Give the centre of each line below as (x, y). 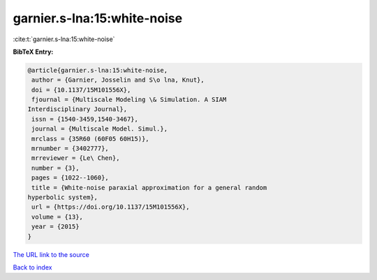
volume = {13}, (58, 217)
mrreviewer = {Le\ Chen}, (76, 158)
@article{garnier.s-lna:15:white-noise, (97, 70)
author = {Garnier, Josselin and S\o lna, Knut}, (118, 80)
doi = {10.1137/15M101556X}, (81, 90)
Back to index (32, 267)
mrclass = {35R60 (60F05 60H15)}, (90, 139)
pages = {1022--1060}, (71, 178)
